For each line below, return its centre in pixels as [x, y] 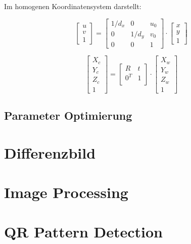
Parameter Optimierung [68, 115]
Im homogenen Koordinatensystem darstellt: [73, 6]
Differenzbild [50, 152]
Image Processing [66, 192]
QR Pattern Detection [83, 232]
